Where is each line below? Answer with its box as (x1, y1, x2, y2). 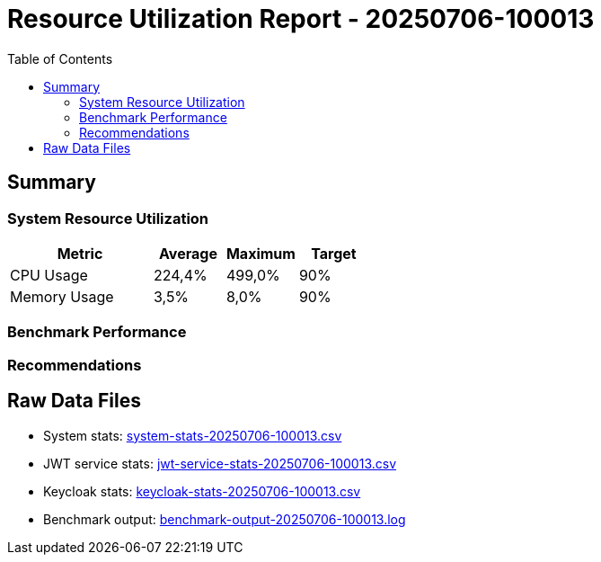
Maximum (225, 244, 296, 263)
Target (311, 244, 357, 263)
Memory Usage (10, 287, 114, 306)
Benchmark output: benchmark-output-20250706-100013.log (43, 511, 406, 527)
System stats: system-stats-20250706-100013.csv (43, 427, 342, 443)
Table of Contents (7, 50, 113, 67)
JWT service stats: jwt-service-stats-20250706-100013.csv (43, 455, 397, 471)
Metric (57, 244, 103, 263)
